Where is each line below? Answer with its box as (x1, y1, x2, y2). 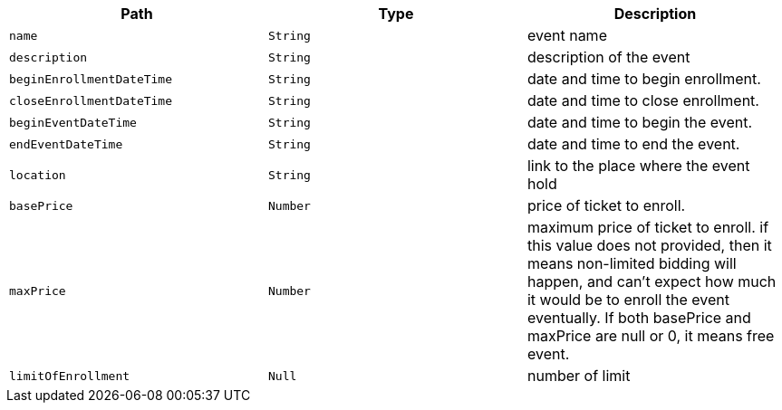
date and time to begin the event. (526, 113, 753, 131)
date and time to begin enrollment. (526, 70, 761, 88)
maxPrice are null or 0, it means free (526, 327, 775, 345)
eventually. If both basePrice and (526, 309, 751, 327)
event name (526, 26, 607, 44)
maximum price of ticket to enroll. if (526, 218, 769, 236)
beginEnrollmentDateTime (9, 72, 173, 86)
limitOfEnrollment (9, 368, 130, 383)
